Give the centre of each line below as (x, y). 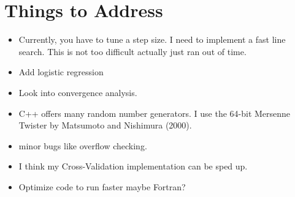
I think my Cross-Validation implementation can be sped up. (133, 166)
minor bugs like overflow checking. (83, 145)
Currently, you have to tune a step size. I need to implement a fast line (152, 39)
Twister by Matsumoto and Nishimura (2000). (105, 125)
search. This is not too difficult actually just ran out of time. (132, 51)
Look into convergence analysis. (78, 92)
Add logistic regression (61, 72)
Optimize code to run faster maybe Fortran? (102, 186)
